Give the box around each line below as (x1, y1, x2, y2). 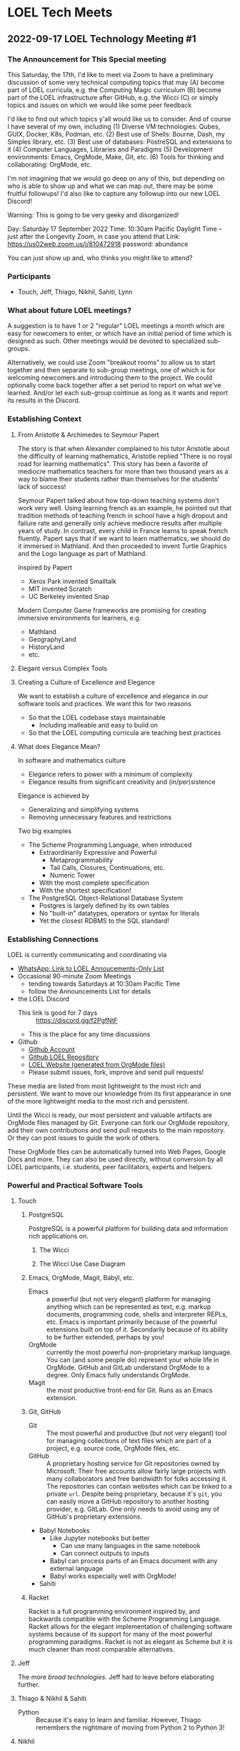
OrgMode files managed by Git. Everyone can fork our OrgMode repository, (7, 1118, 230, 1127)
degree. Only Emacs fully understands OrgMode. (46, 1371, 191, 1379)
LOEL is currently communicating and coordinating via (7, 951, 167, 959)
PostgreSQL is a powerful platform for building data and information (28, 1224, 229, 1233)
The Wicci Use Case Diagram (39, 1259, 126, 1269)
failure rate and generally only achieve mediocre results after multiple (17, 519, 222, 527)
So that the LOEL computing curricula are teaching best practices (28, 728, 221, 737)
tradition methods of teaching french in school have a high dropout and (17, 511, 228, 520)
